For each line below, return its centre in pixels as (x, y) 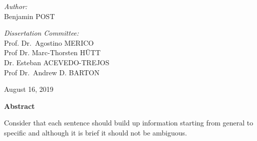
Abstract (19, 106)
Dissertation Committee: (41, 33)
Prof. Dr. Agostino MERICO (49, 42)
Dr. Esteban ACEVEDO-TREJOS (57, 62)
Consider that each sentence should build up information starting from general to (129, 123)
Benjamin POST (29, 16)
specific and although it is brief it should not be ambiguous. (95, 132)
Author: (16, 6)
